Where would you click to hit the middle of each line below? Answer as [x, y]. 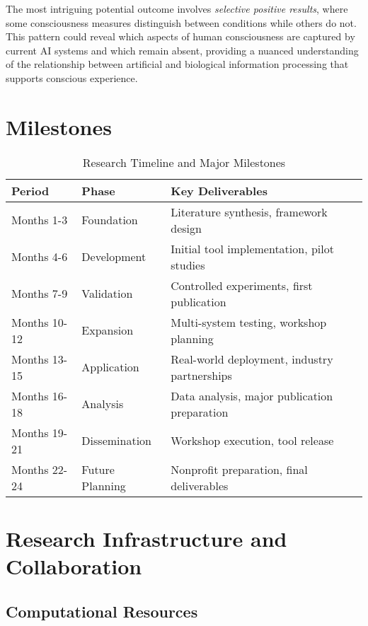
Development [114, 257]
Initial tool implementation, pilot [252, 248]
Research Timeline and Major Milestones [184, 162]
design [186, 228]
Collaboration [74, 566]
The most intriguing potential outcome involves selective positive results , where [177, 8]
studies [188, 265]
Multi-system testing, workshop [249, 322]
